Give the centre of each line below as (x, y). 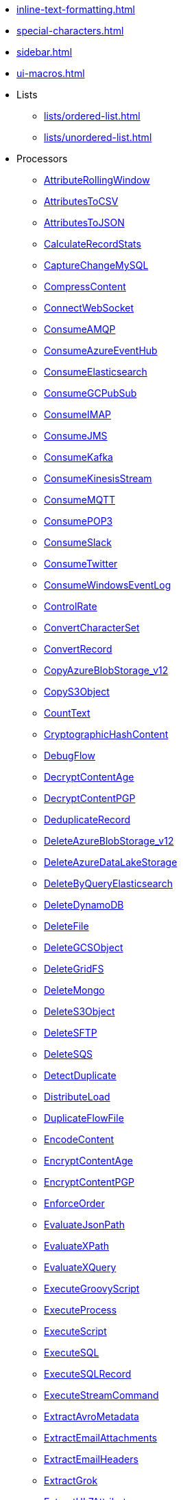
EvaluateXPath (77, 1246)
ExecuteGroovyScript (92, 1289)
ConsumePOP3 (78, 521)
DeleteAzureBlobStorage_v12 (109, 841)
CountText (67, 713)
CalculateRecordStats (93, 244)
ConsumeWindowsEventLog (108, 585)
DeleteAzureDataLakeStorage (111, 862)
